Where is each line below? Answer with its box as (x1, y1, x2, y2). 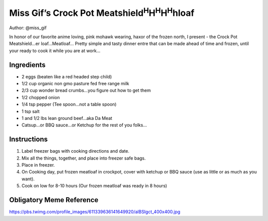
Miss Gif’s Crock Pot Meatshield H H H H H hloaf (9, 5, 195, 18)
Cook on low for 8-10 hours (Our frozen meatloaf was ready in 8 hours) (21, 183, 167, 189)
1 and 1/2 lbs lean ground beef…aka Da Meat (21, 115, 113, 121)
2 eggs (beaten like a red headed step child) (21, 73, 112, 79)
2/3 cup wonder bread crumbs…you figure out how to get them (21, 87, 151, 94)
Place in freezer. (21, 162, 55, 168)
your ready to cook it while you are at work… (9, 48, 101, 54)
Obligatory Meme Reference (9, 196, 99, 204)
